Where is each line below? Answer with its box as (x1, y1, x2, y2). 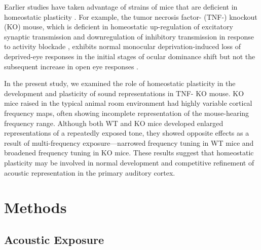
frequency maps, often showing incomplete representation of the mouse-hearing (4, 107, 249, 118)
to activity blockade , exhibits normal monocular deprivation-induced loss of (4, 41, 241, 52)
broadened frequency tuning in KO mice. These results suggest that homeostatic (4, 147, 254, 158)
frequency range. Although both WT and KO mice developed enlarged (4, 117, 223, 128)
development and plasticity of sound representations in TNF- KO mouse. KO (4, 88, 244, 98)
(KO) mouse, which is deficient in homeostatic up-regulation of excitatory (4, 21, 233, 32)
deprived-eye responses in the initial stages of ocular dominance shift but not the (4, 51, 255, 61)
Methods (4, 197, 67, 218)
